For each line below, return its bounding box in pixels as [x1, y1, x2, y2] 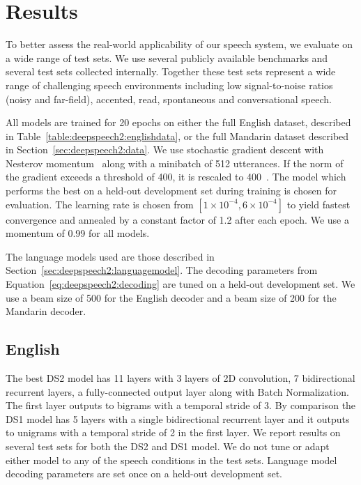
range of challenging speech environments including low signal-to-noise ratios [6, 77, 333, 92]
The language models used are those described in [6, 249, 215, 263]
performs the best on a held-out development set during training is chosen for [6, 183, 337, 198]
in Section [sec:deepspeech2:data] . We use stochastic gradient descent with [6, 142, 324, 157]
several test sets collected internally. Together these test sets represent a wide [6, 64, 336, 79]
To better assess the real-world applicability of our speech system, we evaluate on [6, 37, 353, 52]
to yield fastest [286, 197, 351, 211]
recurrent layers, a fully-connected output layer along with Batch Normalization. [6, 384, 349, 399]
